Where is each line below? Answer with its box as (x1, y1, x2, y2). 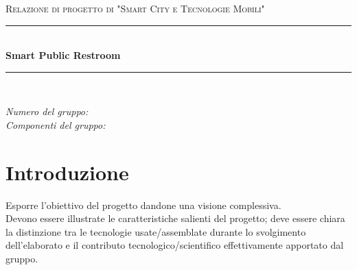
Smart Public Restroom (5, 48, 121, 62)
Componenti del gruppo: (5, 117, 106, 132)
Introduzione (5, 158, 129, 186)
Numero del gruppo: (5, 104, 89, 119)
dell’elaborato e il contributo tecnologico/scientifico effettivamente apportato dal (5, 238, 344, 252)
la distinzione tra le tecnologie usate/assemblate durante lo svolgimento (5, 224, 306, 238)
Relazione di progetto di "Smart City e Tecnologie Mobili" (5, 1, 265, 15)
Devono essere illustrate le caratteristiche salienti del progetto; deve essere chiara (5, 211, 345, 225)
